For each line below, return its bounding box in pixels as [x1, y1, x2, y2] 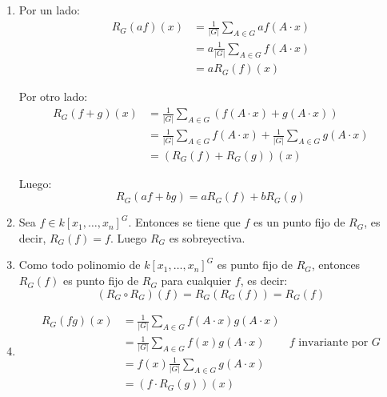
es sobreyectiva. [169, 229, 245, 246]
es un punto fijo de [253, 214, 345, 231]
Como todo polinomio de [18, 256, 141, 273]
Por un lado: [18, 2, 80, 18]
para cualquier [161, 272, 232, 289]
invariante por [298, 337, 369, 349]
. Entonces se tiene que [128, 214, 241, 231]
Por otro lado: [18, 88, 88, 105]
